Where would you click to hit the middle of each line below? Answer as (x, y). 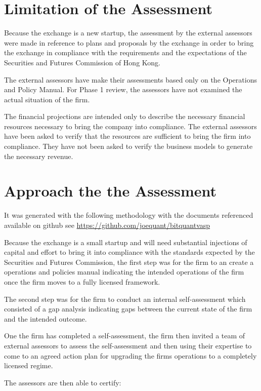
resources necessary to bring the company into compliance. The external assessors (130, 126)
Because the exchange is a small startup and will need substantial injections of (126, 242)
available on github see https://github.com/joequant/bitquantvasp (107, 225)
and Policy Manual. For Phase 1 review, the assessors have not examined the (123, 89)
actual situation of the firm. (47, 99)
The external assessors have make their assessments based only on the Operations (130, 79)
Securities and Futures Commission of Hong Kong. (82, 62)
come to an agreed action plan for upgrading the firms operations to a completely (130, 355)
